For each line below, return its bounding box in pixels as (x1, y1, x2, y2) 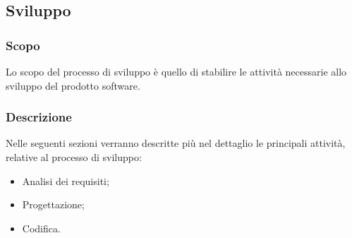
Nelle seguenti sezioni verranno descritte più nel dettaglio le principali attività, (6, 136, 346, 150)
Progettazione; (22, 197, 85, 212)
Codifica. (22, 220, 61, 235)
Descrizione (6, 108, 72, 126)
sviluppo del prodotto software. (6, 78, 140, 93)
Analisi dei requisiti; (22, 173, 109, 188)
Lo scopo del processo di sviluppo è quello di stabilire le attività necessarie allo (6, 64, 347, 78)
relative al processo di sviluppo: (6, 150, 142, 164)
